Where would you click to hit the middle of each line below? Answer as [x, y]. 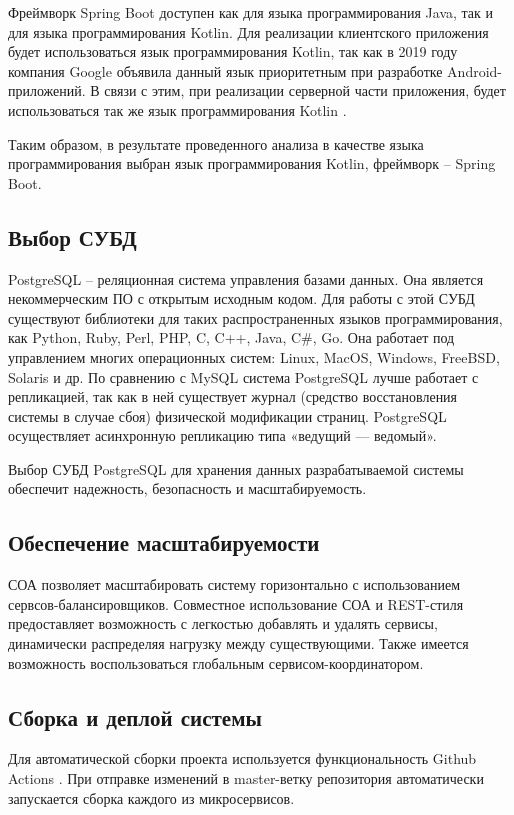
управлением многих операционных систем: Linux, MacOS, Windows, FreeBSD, [254, 356]
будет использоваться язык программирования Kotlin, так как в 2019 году [233, 51]
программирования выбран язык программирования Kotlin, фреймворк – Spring [252, 163]
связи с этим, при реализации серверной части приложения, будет [305, 90]
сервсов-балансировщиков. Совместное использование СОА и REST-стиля [236, 603]
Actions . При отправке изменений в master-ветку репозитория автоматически [246, 778]
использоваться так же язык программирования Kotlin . [177, 109]
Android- [474, 70]
